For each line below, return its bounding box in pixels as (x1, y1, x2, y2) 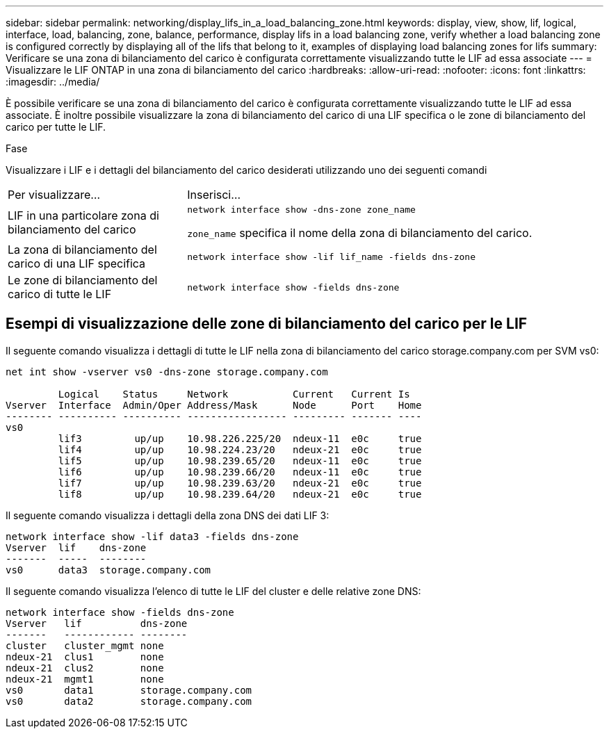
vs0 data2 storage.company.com (6, 695, 252, 707)
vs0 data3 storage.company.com (6, 564, 211, 576)
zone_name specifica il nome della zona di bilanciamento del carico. (187, 226, 533, 240)
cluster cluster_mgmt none (6, 639, 164, 651)
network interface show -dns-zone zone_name (187, 204, 416, 215)
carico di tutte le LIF (8, 287, 112, 301)
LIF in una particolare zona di (8, 208, 159, 222)
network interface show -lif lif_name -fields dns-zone (187, 251, 476, 262)
